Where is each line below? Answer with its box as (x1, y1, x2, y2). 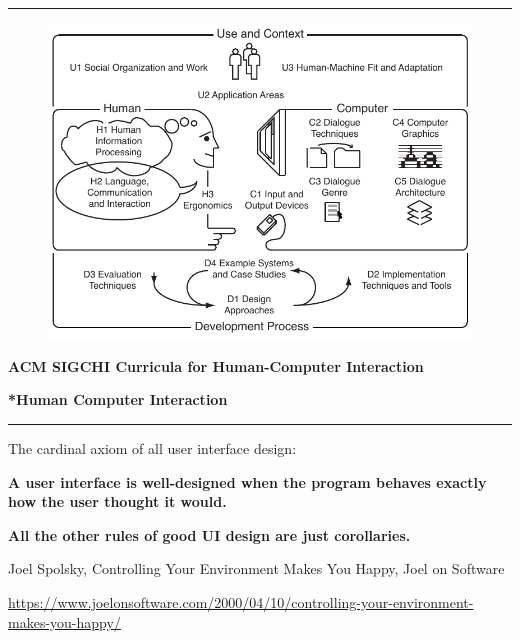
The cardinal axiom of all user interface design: (8, 437, 297, 458)
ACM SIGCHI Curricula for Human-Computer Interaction (8, 355, 424, 376)
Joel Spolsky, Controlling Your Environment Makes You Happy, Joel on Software (8, 558, 505, 579)
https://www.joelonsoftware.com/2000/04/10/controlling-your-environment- (8, 591, 474, 612)
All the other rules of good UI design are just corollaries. (8, 524, 411, 545)
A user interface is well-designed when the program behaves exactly (8, 471, 487, 492)
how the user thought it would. (8, 491, 227, 512)
